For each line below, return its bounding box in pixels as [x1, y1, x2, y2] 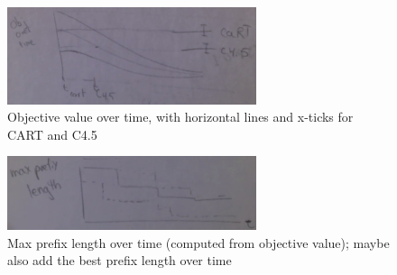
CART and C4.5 [7, 124, 97, 143]
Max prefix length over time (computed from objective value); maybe [7, 233, 390, 252]
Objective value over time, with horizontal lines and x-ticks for [7, 107, 354, 126]
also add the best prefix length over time [7, 251, 232, 270]
